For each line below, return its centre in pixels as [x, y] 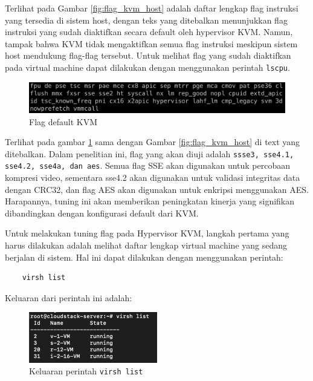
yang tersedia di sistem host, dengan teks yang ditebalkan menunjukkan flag [146, 20]
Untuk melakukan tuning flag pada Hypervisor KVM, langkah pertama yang [147, 233]
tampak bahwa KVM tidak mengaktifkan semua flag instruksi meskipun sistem [151, 43]
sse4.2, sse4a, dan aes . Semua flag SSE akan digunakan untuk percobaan [148, 165]
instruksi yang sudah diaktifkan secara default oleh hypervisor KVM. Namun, [149, 32]
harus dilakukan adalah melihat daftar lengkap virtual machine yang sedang [146, 245]
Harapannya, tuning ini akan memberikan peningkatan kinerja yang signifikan [150, 201]
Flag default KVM [63, 121]
